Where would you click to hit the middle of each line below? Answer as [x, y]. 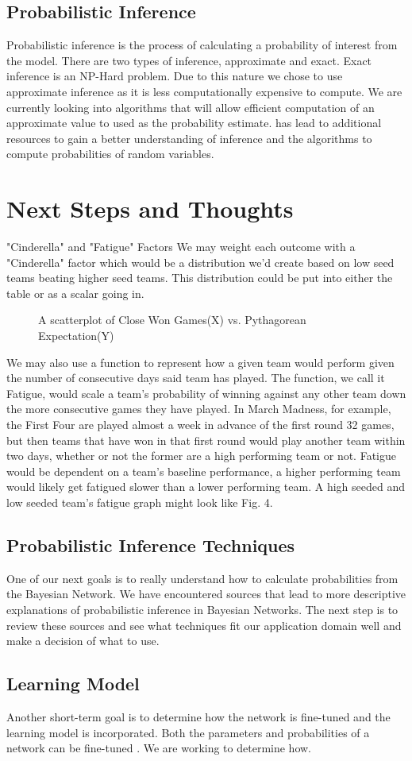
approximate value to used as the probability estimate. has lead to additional [194, 123]
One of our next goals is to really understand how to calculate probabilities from [202, 578]
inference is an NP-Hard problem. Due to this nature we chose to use [175, 76]
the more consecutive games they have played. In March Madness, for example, [199, 409]
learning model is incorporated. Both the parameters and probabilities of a [188, 732]
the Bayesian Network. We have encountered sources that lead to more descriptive [206, 594]
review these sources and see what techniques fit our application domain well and [204, 625]
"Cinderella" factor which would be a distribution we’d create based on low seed [200, 262]
